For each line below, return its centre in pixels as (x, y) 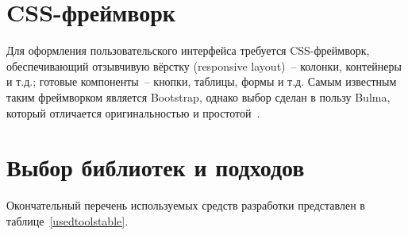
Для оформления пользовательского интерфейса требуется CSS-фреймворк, (188, 50)
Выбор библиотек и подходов (156, 167)
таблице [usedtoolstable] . (67, 220)
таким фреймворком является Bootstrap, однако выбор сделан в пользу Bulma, (198, 96)
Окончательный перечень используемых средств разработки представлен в (186, 205)
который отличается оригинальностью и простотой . (133, 112)
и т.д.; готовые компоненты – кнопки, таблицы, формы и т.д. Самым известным (202, 81)
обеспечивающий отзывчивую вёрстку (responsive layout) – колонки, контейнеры (204, 65)
